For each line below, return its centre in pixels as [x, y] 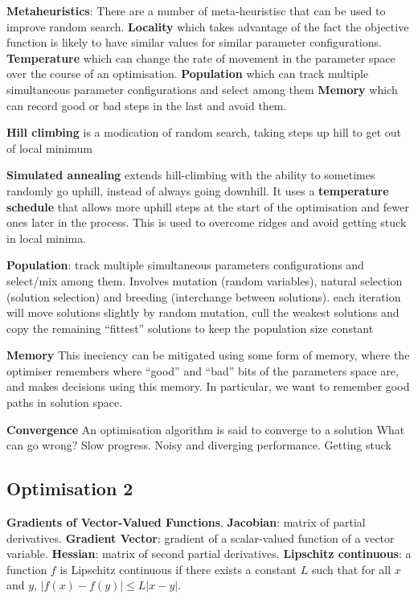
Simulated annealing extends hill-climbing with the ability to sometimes [191, 175]
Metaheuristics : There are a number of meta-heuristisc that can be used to [196, 10]
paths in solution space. [65, 402]
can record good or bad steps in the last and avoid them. [147, 105]
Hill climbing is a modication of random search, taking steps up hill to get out [204, 132]
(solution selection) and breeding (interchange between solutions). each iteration [204, 296]
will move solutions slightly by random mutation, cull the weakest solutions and [203, 312]
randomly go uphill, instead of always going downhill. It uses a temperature [198, 190]
